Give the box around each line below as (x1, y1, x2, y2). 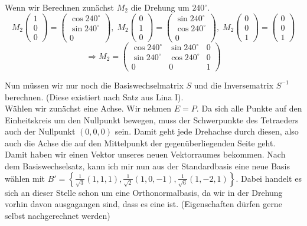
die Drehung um (130, 1, 190, 13)
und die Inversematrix (194, 78, 274, 91)
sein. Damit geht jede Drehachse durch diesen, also (115, 125, 299, 137)
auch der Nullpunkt (5, 125, 76, 137)
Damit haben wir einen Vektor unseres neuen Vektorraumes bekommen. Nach (5, 148, 286, 161)
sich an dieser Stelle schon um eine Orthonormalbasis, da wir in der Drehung (5, 186, 283, 198)
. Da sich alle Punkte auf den (196, 102, 302, 114)
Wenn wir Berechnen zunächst (5, 1, 115, 13)
